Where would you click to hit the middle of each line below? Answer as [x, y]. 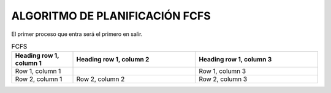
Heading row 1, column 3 [235, 60]
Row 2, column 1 [39, 79]
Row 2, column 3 [223, 79]
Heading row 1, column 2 [113, 60]
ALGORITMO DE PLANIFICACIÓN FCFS [111, 16]
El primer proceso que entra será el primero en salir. [77, 34]
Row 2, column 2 [101, 79]
